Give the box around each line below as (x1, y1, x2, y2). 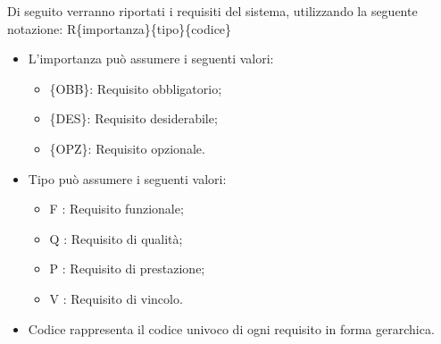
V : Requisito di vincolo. (49, 289, 183, 307)
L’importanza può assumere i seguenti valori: (28, 49, 274, 68)
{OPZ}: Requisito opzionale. (49, 138, 205, 157)
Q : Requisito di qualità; (49, 229, 183, 248)
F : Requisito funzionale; (49, 199, 184, 218)
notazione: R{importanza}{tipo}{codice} (7, 19, 232, 38)
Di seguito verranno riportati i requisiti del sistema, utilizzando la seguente (7, 2, 418, 20)
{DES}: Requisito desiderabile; (49, 109, 218, 128)
